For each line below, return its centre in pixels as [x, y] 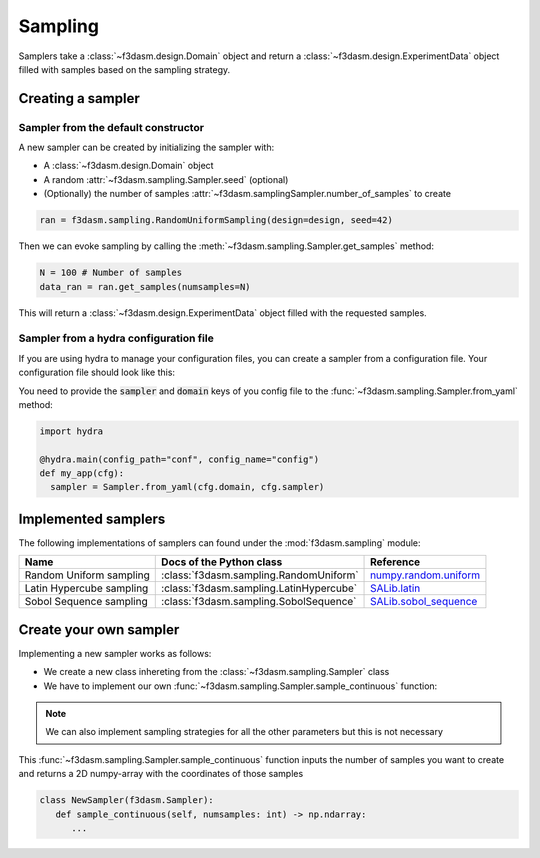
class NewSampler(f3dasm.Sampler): [126, 800]
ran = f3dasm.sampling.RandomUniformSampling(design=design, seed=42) [216, 220]
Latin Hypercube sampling [86, 588]
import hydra [71, 431]
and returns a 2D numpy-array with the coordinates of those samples [161, 774]
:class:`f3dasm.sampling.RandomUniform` [260, 575]
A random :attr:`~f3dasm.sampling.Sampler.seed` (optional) [166, 179]
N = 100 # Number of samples [111, 273]
